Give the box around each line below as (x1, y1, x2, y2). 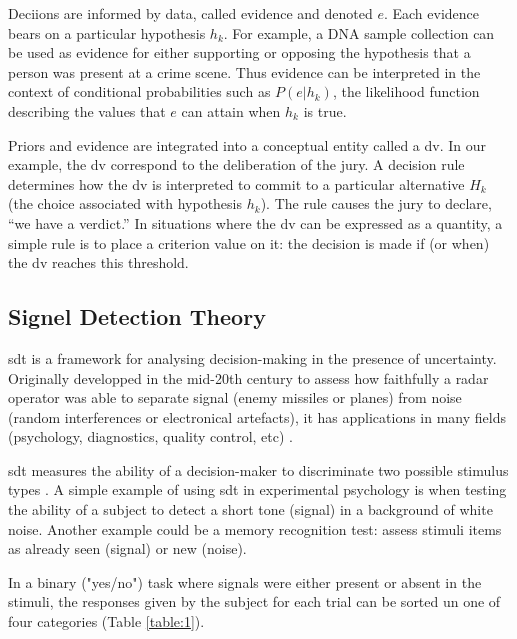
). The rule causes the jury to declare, (260, 193, 492, 214)
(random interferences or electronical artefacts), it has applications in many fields (8, 406, 507, 427)
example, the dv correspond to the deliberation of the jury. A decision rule (8, 154, 465, 175)
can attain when (181, 100, 281, 121)
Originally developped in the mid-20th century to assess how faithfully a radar (8, 367, 489, 388)
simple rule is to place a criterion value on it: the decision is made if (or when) (8, 232, 490, 253)
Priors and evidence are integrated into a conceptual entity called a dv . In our (8, 134, 487, 155)
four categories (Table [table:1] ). (8, 611, 205, 632)
